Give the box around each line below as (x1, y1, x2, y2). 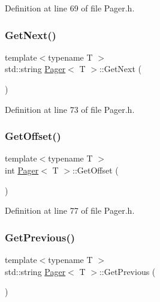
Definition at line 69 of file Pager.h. (5, 2, 135, 14)
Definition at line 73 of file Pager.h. (5, 103, 135, 115)
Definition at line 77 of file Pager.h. (5, 204, 135, 217)
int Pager (5, 164, 39, 176)
